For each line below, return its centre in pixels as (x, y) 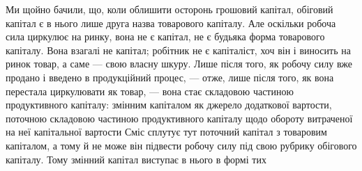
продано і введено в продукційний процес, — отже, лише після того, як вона (170, 77)
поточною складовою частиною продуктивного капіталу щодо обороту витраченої (179, 118)
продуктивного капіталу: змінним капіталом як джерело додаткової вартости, (169, 105)
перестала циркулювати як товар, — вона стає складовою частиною (150, 91)
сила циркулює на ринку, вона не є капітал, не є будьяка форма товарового (165, 36)
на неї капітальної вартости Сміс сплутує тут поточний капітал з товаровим (166, 132)
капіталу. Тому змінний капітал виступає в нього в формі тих (136, 159)
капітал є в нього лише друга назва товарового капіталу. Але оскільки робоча (171, 23)
